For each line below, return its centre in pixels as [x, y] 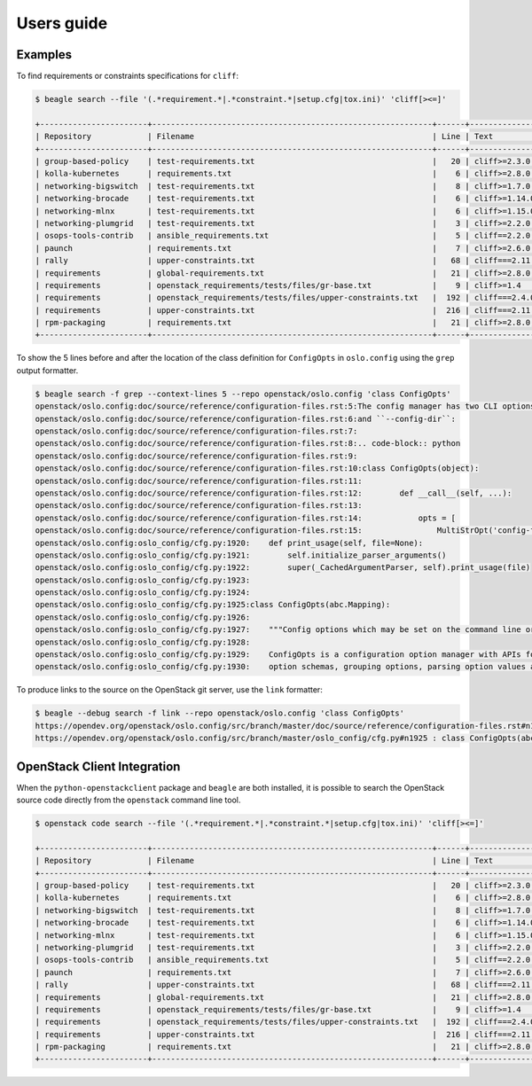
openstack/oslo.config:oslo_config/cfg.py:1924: [143, 593]
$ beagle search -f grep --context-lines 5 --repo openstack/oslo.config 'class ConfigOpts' [243, 394]
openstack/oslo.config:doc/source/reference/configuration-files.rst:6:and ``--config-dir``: [246, 418]
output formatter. [47, 370]
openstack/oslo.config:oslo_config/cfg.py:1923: [143, 580]
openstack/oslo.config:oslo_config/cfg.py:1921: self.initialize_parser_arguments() [241, 555]
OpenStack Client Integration [98, 766]
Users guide [62, 23]
